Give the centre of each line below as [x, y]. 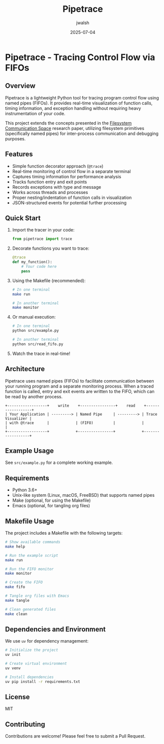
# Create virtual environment [36, 664]
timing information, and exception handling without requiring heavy [73, 108]
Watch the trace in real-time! [41, 354]
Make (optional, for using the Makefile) [51, 500]
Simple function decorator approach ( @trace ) [58, 166]
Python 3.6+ [25, 490]
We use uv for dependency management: [47, 641]
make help [15, 547]
